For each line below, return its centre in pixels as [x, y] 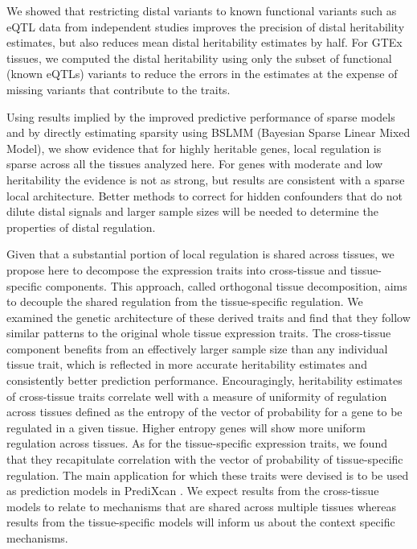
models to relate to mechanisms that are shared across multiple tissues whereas [202, 506]
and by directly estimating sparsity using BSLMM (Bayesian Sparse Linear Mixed [208, 132]
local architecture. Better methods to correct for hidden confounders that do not [204, 195]
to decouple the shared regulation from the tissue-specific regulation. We [185, 301]
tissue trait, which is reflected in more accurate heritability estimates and [187, 364]
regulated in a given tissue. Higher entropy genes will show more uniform [186, 427]
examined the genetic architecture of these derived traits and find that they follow [208, 317]
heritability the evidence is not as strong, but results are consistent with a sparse [206, 179]
